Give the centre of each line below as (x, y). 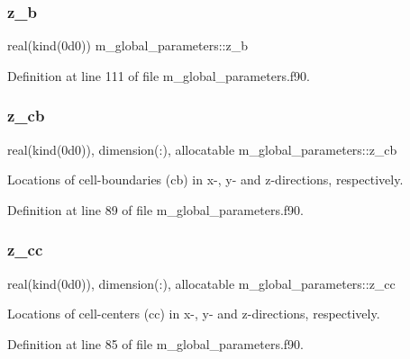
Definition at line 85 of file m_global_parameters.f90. (155, 343)
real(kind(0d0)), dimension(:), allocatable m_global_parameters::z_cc (201, 283)
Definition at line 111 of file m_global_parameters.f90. (159, 75)
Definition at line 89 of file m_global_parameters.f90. (155, 209)
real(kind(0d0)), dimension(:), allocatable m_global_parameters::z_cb (202, 149)
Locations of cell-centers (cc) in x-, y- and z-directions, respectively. (194, 314)
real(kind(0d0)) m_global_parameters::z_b (128, 45)
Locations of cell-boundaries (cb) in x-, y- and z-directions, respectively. (205, 179)
